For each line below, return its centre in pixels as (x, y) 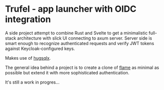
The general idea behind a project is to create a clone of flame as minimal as (82, 67)
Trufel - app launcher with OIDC (71, 9)
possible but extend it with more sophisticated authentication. (67, 72)
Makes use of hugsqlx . (28, 58)
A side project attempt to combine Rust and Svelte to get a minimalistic (76, 33)
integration (28, 19)
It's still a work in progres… (32, 82)
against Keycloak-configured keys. (40, 48)
